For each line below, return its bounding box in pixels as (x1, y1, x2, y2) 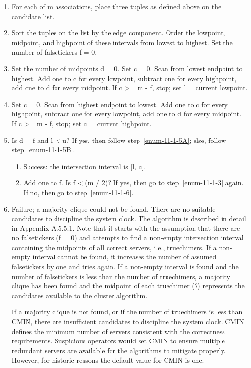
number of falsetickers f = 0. (11, 47, 97, 57)
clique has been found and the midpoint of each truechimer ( (11, 281, 195, 291)
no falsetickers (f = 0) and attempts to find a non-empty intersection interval (11, 232, 244, 243)
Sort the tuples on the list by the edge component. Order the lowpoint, (11, 28, 225, 38)
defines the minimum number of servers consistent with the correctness (11, 326, 225, 336)
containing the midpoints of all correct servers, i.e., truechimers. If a (11, 242, 217, 252)
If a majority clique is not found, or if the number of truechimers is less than (11, 307, 243, 317)
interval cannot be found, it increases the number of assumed (32, 252, 217, 262)
